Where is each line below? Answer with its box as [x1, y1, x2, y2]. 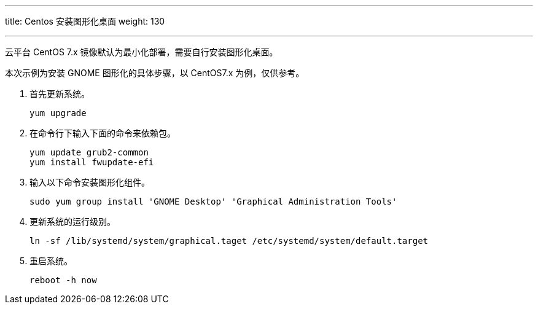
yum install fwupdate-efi [29, 157, 154, 167]
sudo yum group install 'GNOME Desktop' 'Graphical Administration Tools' [29, 197, 397, 206]
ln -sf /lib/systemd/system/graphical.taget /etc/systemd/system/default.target [29, 236, 429, 246]
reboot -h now [29, 275, 97, 285]
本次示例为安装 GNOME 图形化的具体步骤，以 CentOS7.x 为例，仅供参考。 [5, 68, 305, 78]
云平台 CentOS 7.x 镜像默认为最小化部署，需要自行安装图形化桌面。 [5, 47, 278, 57]
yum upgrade [29, 108, 87, 118]
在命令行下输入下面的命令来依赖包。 [29, 128, 176, 138]
